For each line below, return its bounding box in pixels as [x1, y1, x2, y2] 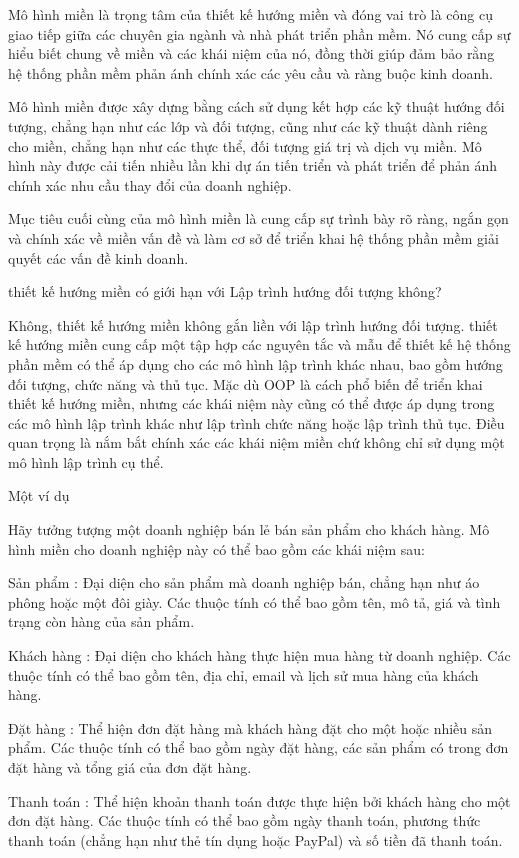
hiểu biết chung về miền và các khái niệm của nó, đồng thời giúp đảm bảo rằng [8, 43, 495, 64]
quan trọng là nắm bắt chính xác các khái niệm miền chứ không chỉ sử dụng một [8, 432, 505, 453]
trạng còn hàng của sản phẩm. [8, 611, 195, 632]
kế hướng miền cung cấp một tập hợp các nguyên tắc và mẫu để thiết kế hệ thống [8, 334, 511, 355]
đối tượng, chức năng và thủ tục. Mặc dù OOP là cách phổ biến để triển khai [8, 373, 483, 394]
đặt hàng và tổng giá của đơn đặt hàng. [8, 757, 252, 777]
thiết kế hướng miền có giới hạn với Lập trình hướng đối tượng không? [8, 281, 442, 302]
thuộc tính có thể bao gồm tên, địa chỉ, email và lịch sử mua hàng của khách [8, 664, 479, 685]
